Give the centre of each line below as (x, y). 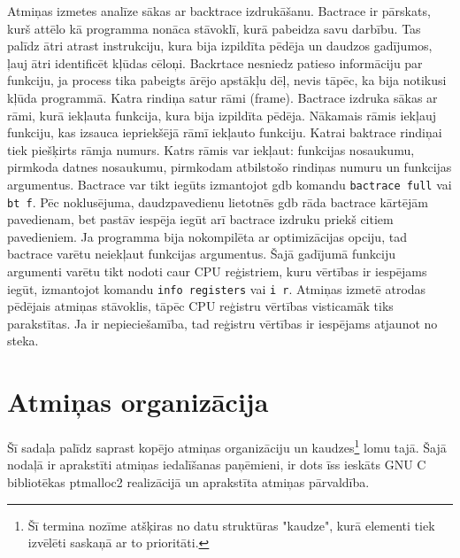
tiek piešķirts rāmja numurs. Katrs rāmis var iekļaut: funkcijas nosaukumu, (211, 149)
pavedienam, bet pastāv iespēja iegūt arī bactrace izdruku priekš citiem (200, 219)
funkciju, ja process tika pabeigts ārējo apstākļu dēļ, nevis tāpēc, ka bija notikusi (227, 80)
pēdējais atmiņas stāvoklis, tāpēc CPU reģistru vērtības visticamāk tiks (200, 306)
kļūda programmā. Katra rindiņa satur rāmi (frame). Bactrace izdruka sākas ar (222, 97)
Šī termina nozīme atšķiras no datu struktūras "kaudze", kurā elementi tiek (231, 525)
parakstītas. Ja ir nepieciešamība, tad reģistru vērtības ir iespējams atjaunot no (222, 323)
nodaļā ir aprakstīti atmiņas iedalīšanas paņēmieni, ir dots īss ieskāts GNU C (217, 465)
